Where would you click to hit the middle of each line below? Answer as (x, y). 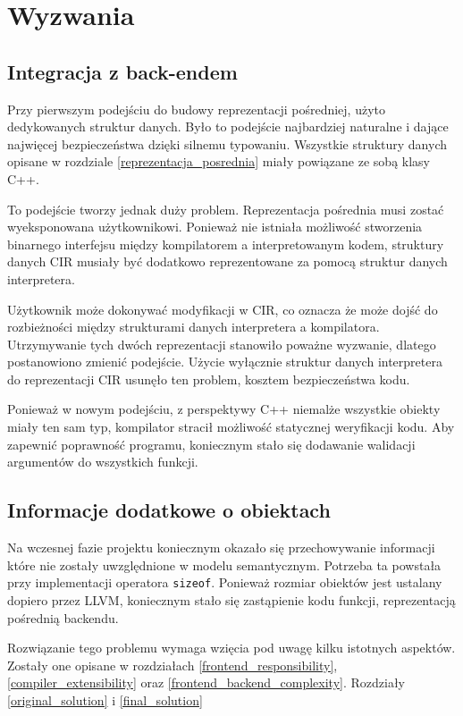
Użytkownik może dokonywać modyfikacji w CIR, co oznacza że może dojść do (223, 309)
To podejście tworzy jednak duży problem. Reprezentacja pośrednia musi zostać (226, 209)
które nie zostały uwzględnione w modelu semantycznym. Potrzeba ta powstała (224, 564)
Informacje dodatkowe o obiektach (169, 510)
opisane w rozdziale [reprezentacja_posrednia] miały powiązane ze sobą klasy (219, 161)
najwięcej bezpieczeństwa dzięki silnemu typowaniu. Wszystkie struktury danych (227, 143)
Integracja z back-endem (122, 71)
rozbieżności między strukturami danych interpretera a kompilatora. (194, 327)
